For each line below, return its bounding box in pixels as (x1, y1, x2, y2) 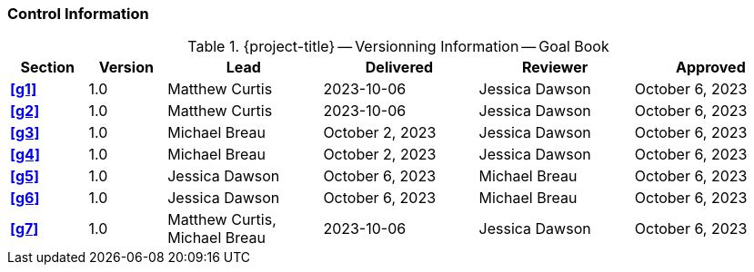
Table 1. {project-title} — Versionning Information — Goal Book (187, 37, 609, 56)
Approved (676, 58, 746, 77)
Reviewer (522, 58, 588, 77)
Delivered (365, 58, 434, 77)
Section (20, 58, 75, 77)
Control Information (7, 5, 149, 23)
